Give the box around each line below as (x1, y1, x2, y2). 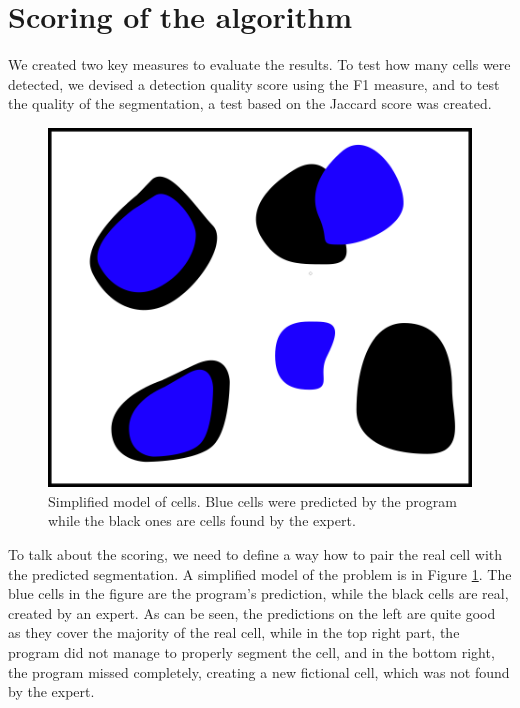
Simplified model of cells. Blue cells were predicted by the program (48, 490, 457, 511)
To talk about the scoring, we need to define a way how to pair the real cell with (8, 543, 503, 564)
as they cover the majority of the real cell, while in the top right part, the (8, 622, 460, 643)
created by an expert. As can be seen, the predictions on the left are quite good (8, 602, 496, 623)
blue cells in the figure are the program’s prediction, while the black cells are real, (8, 583, 509, 604)
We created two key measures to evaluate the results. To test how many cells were (8, 54, 511, 75)
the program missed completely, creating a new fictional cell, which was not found (8, 661, 510, 682)
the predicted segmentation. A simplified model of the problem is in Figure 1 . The (8, 563, 512, 584)
